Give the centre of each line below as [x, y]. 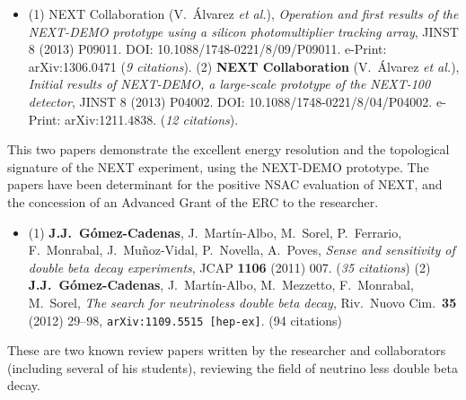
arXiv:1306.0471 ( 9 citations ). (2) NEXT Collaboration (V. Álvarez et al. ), [244, 66]
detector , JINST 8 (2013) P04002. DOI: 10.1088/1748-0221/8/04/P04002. [230, 101]
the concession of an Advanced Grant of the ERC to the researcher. [193, 201]
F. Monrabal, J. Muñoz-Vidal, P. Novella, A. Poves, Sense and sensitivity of [242, 250]
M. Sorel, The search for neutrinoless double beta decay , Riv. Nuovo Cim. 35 [242, 302]
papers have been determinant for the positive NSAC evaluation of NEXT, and [225, 184]
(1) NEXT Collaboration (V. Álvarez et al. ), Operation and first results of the [243, 13]
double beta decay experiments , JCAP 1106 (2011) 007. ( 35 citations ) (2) [229, 267]
